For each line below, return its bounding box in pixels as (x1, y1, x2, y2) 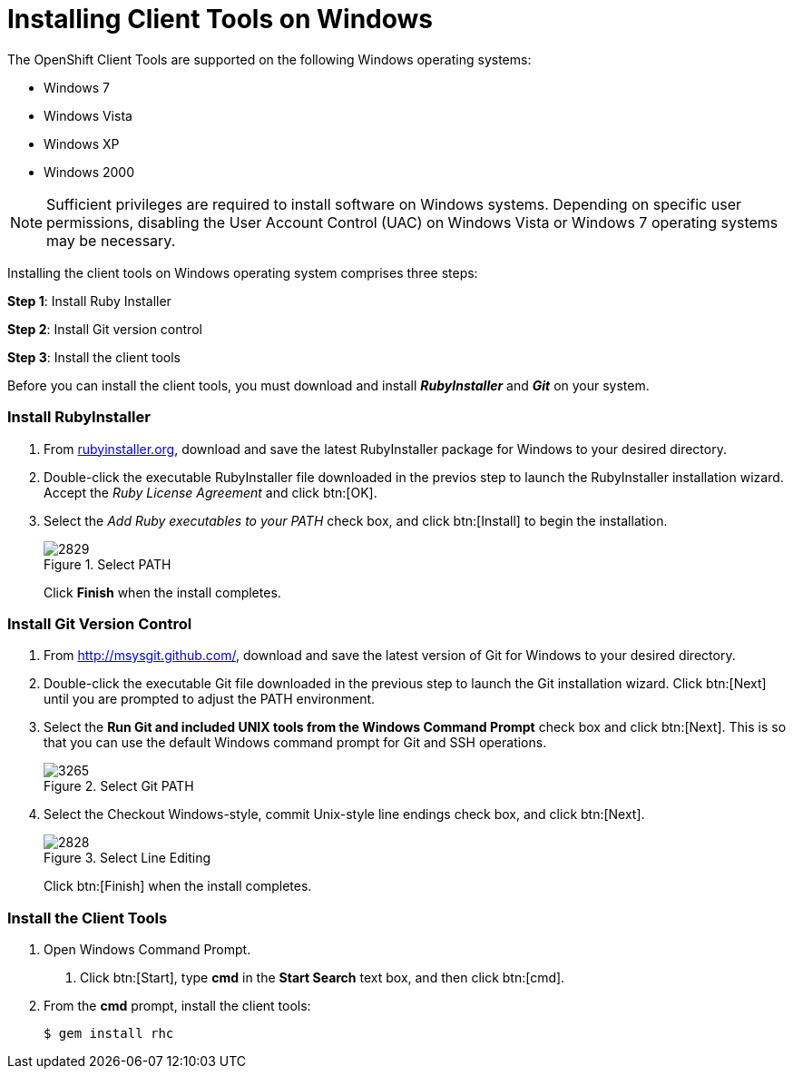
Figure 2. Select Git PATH (44, 778, 194, 795)
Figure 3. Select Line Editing (44, 850, 211, 866)
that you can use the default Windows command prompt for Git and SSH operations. (44, 735, 547, 751)
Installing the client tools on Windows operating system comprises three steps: (7, 264, 478, 281)
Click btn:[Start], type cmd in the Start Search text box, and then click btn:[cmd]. (80, 970, 565, 985)
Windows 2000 (44, 163, 134, 180)
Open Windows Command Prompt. (44, 942, 251, 957)
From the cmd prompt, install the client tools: (44, 998, 311, 1013)
